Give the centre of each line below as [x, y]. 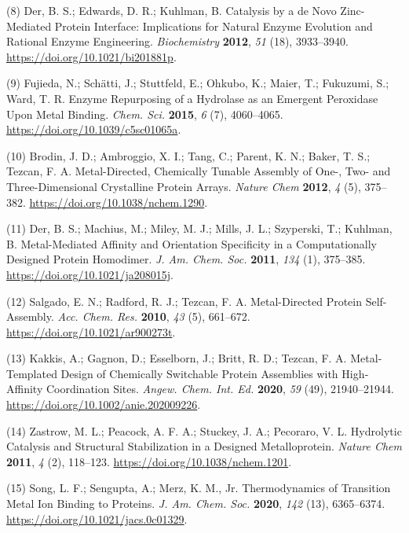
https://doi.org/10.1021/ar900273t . [91, 331]
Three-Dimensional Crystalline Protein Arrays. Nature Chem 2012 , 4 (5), [184, 186]
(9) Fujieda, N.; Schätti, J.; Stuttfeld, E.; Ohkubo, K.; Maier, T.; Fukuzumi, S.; [198, 83]
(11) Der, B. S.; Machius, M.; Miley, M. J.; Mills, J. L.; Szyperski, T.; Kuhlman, [199, 228]
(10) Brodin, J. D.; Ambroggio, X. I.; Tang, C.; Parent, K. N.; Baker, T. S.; [188, 155]
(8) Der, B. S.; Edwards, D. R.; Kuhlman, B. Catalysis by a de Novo [172, 10]
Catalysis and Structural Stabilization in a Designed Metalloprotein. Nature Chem [204, 446]
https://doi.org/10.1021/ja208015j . [90, 274]
